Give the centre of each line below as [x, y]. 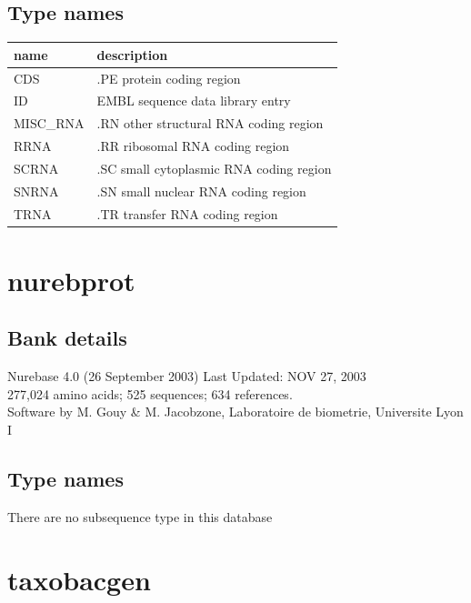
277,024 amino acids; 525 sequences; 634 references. [150, 393]
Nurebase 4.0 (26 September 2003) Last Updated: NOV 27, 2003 [187, 376]
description [132, 54]
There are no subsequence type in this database [140, 516]
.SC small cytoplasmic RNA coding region [214, 168]
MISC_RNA [49, 123]
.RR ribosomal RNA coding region [193, 146]
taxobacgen [79, 579]
